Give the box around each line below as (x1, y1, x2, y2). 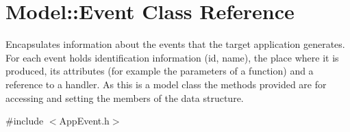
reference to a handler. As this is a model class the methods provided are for (5, 77, 327, 91)
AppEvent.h (59, 114, 110, 128)
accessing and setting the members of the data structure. (5, 90, 244, 105)
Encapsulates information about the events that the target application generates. (5, 37, 345, 51)
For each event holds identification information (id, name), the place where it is (5, 50, 339, 64)
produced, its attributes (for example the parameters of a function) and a (5, 64, 314, 78)
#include (5, 114, 44, 128)
